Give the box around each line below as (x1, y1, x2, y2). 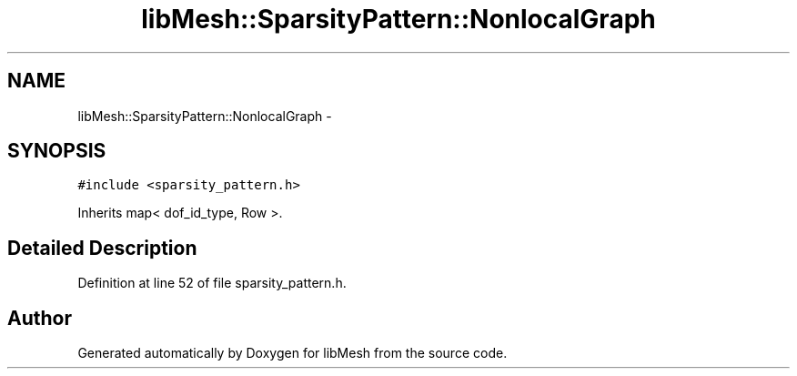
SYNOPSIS (7, 139, 106, 163)
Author (7, 306, 72, 330)
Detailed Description (7, 236, 197, 259)
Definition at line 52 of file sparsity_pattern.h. (77, 275, 347, 291)
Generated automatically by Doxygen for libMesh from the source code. (77, 345, 508, 361)
